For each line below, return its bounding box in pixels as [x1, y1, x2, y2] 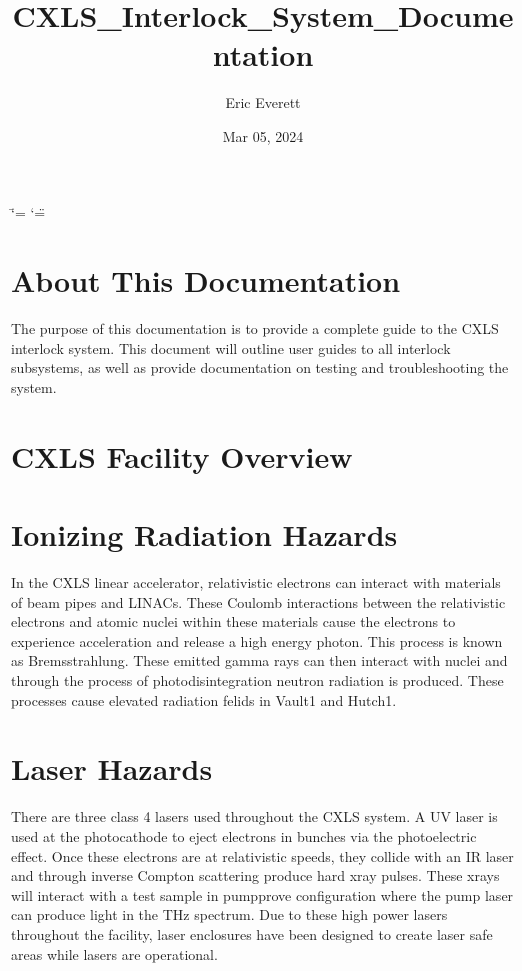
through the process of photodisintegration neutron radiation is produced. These [11, 670, 504, 691]
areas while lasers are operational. [11, 943, 218, 964]
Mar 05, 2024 [222, 125, 304, 146]
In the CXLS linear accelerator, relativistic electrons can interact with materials [11, 572, 501, 593]
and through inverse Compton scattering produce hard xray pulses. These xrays [11, 865, 500, 886]
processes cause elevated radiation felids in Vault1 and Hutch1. [11, 689, 397, 710]
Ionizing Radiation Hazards [11, 514, 398, 555]
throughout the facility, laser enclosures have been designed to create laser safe [11, 923, 493, 944]
